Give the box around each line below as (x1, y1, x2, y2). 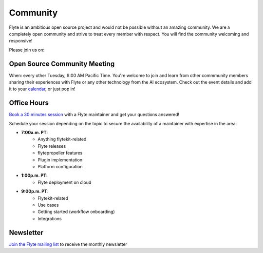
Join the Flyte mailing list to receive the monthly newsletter (9, 241, 128, 247)
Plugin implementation (38, 156, 83, 163)
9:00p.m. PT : (21, 188, 49, 195)
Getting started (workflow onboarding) (38, 209, 115, 214)
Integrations (38, 215, 62, 221)
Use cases (38, 202, 59, 208)
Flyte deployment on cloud (38, 179, 92, 185)
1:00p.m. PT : (21, 173, 48, 178)
